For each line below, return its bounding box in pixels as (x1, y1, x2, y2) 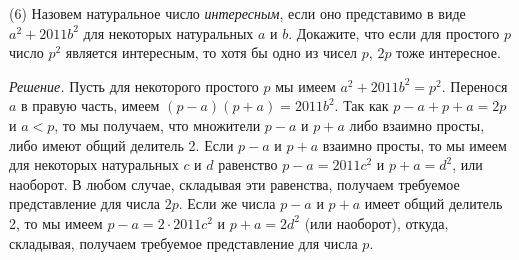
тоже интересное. (396, 42, 501, 63)
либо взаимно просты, (349, 114, 485, 135)
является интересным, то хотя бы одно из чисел (65, 42, 358, 63)
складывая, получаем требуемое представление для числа (9, 232, 358, 253)
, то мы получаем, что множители (54, 114, 261, 135)
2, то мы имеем (9, 212, 103, 233)
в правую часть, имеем (21, 95, 160, 116)
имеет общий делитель (364, 193, 503, 214)
